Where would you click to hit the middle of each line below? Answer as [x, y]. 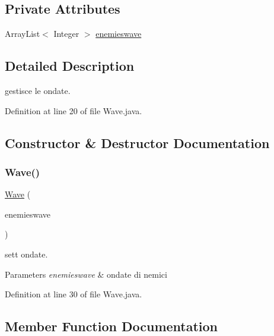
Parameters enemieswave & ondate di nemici [86, 274]
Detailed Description [70, 66]
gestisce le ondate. [38, 90]
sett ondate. [26, 254]
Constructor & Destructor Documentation [137, 142]
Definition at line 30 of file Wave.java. [74, 294]
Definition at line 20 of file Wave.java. [74, 110]
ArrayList [23, 34]
